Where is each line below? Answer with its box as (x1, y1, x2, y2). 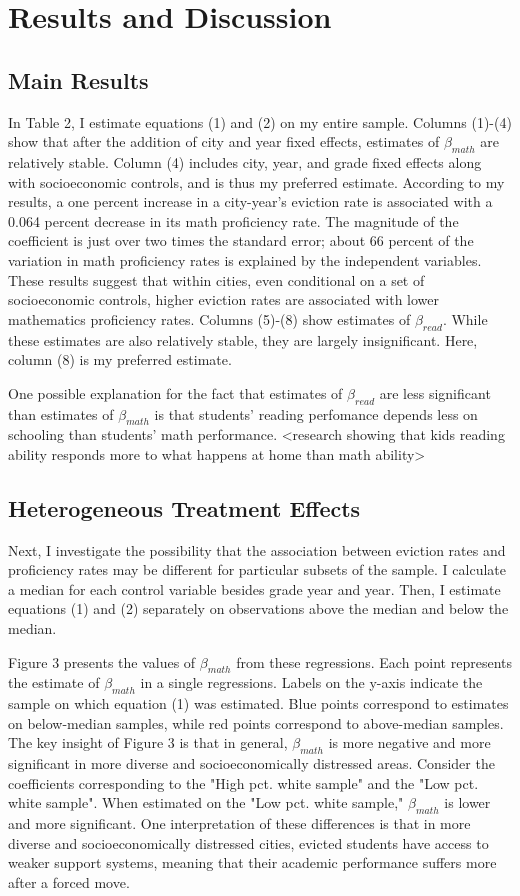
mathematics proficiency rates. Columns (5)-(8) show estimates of (8, 308, 411, 329)
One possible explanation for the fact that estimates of (8, 382, 343, 403)
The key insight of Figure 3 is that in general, (8, 732, 288, 753)
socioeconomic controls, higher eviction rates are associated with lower (8, 289, 440, 310)
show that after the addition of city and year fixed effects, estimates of (8, 131, 440, 152)
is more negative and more (328, 732, 491, 753)
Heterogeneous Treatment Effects (8, 492, 361, 523)
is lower (444, 792, 491, 813)
